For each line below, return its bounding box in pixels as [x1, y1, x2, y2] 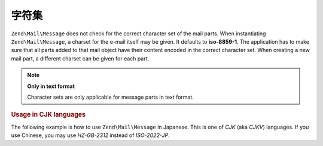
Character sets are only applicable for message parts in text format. [27, 93, 194, 101]
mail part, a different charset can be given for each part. [11, 54, 150, 62]
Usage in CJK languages [11, 111, 86, 119]
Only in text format [27, 83, 75, 90]
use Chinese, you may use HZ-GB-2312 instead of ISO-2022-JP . [11, 132, 170, 139]
